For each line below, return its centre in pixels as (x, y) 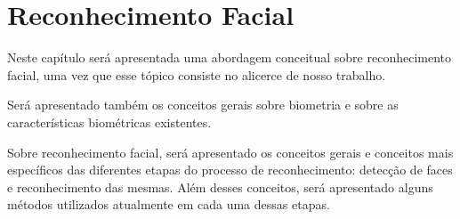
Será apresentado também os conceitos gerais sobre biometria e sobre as (203, 105)
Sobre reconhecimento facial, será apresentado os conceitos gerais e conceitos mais (230, 152)
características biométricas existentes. (109, 122)
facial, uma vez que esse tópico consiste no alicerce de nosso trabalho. (197, 74)
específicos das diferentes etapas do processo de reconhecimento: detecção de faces (230, 170)
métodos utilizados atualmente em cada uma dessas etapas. (169, 204)
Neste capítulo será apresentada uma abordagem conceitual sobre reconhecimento (230, 57)
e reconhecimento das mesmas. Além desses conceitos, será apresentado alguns (220, 187)
